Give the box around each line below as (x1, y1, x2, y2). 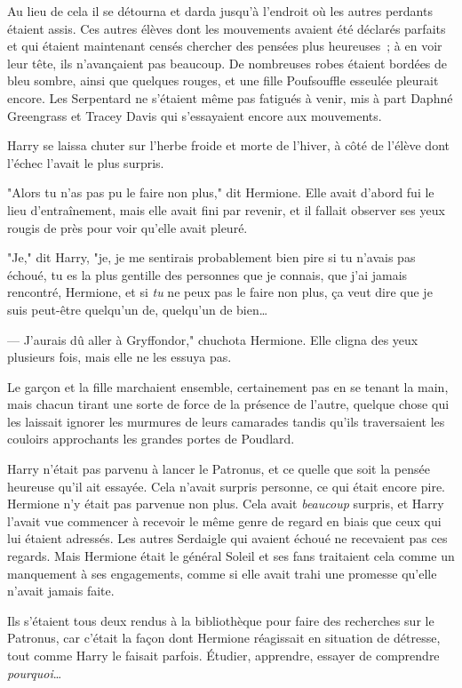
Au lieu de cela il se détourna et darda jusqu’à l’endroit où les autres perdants (7, 2, 433, 20)
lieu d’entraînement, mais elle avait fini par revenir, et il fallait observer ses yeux (7, 200, 445, 219)
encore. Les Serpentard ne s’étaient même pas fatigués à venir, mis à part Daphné (7, 88, 453, 107)
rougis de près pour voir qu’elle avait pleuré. (7, 218, 248, 236)
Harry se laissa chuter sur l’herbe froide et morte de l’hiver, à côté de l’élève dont (7, 136, 450, 155)
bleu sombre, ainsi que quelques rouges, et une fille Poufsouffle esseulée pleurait (7, 71, 439, 90)
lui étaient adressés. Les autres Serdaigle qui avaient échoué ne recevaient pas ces (7, 529, 448, 548)
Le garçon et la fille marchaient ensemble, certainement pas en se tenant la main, (7, 377, 449, 396)
